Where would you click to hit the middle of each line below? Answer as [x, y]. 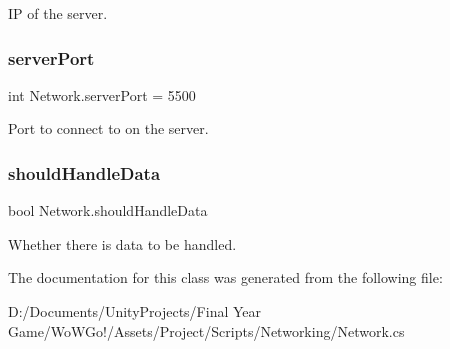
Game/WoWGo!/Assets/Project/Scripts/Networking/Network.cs [206, 330]
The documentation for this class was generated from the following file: [225, 277]
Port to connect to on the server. [108, 128]
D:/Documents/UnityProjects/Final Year [135, 311]
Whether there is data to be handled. [122, 243]
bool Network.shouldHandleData [108, 210]
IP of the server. [58, 13]
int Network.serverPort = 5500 [102, 94]
